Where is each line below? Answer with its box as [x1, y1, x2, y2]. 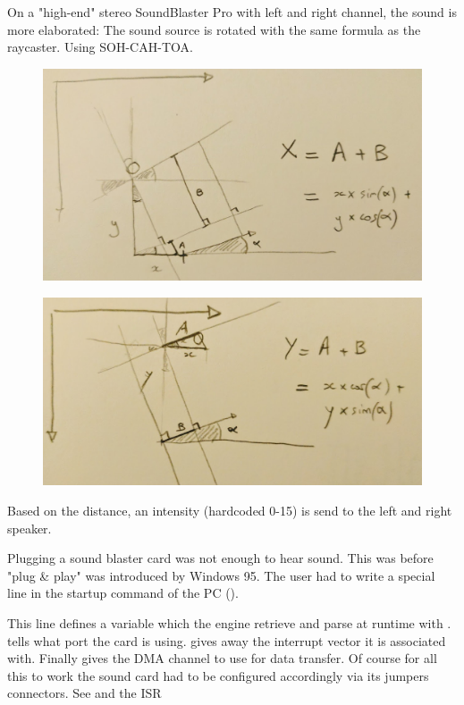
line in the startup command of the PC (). [7, 583, 239, 602]
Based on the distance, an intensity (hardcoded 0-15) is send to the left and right [7, 500, 452, 519]
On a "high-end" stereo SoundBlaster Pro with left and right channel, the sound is [7, 3, 457, 21]
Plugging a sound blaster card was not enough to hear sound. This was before [7, 549, 434, 567]
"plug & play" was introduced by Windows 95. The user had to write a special [7, 566, 435, 584]
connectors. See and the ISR [7, 684, 162, 702]
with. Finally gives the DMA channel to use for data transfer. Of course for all [7, 649, 437, 667]
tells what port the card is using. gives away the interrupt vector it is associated [7, 631, 446, 650]
